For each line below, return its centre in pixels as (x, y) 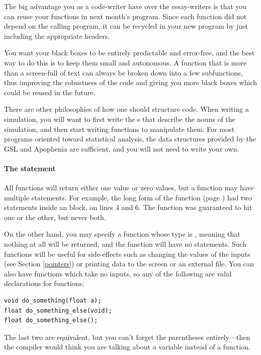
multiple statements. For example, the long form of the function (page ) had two (128, 197)
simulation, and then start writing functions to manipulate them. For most (119, 129)
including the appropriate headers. (57, 35)
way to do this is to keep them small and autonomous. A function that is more (125, 62)
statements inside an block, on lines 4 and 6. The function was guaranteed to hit (128, 207)
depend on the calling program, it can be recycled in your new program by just (126, 26)
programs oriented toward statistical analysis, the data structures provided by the (130, 139)
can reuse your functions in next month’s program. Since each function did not (125, 16)
